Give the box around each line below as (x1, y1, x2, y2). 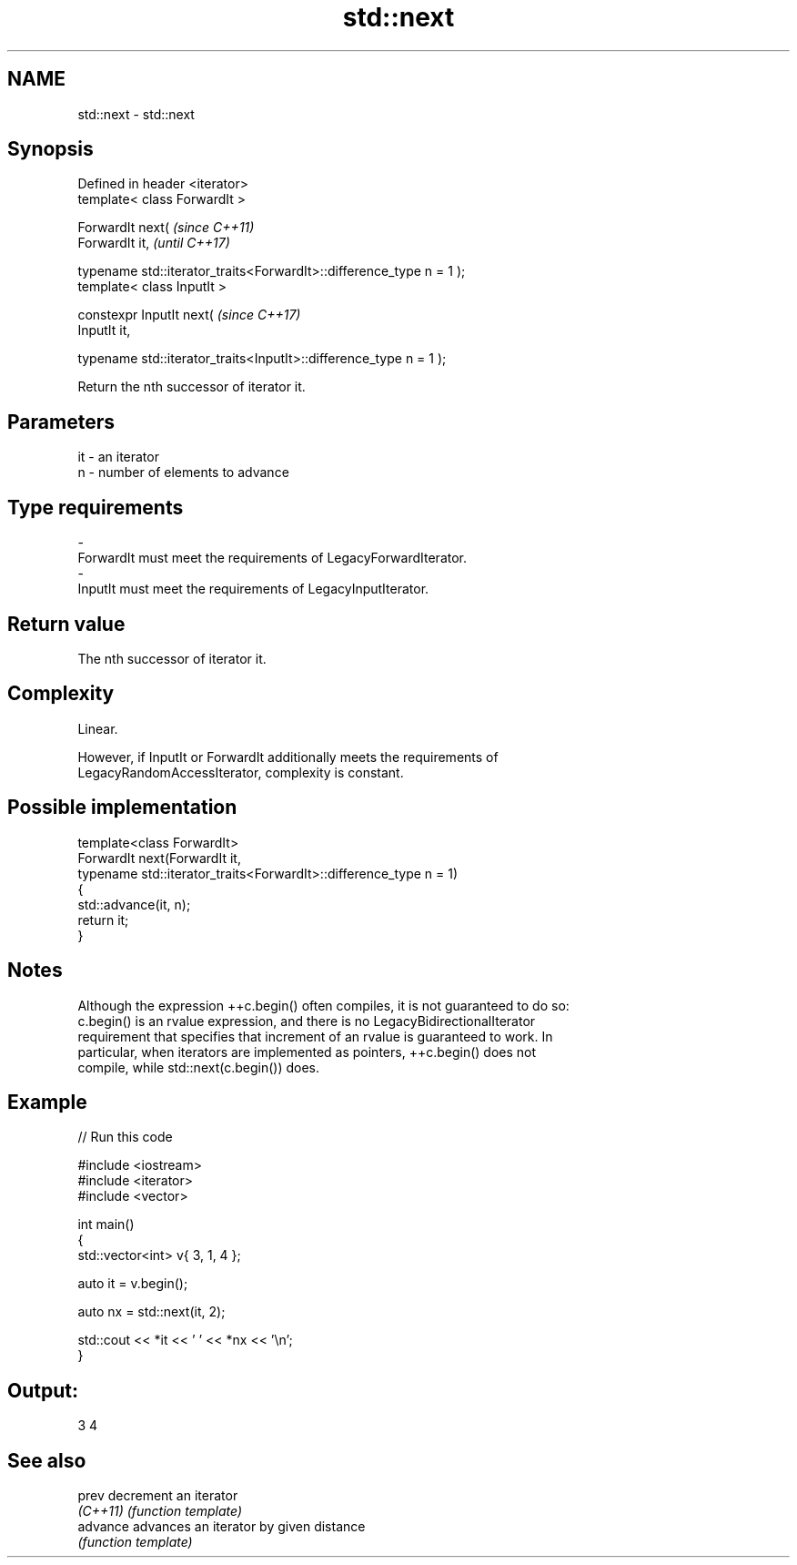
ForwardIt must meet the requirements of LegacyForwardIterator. (77, 550, 468, 566)
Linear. (77, 720, 118, 737)
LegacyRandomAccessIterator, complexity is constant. (77, 764, 404, 780)
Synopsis (7, 137, 94, 161)
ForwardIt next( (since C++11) (77, 219, 255, 236)
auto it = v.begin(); (77, 1275, 188, 1292)
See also (7, 1448, 86, 1472)
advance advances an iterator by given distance (77, 1519, 366, 1535)
